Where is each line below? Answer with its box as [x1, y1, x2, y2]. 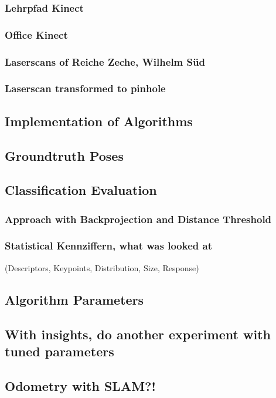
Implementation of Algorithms [5, 112, 193, 130]
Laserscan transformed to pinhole [5, 81, 166, 96]
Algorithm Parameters [5, 290, 144, 308]
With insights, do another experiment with [5, 325, 271, 343]
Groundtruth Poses [5, 146, 124, 164]
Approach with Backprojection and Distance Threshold [5, 211, 272, 226]
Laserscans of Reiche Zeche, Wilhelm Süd [5, 54, 205, 69]
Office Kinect [5, 27, 68, 42]
